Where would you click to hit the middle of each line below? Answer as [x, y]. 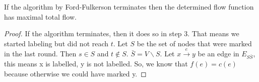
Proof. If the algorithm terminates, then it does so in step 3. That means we [122, 33]
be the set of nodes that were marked [194, 43]
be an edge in [218, 54]
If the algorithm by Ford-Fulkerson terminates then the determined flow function [129, 7]
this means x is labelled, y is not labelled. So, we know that [96, 63]
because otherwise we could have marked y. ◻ [75, 73]
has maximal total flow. [40, 16]
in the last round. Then [40, 54]
